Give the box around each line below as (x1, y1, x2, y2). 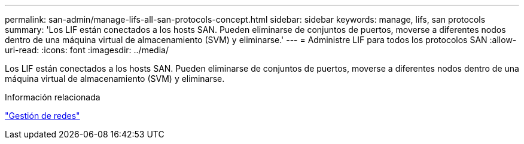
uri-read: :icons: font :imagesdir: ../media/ (5, 45, 169, 55)
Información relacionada (5, 92, 100, 102)
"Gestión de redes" (5, 111, 80, 121)
